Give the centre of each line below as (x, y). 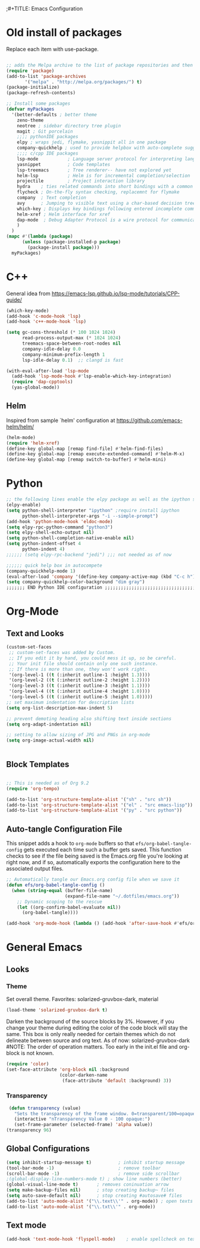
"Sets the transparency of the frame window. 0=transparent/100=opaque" (106, 1113)
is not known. (37, 1053)
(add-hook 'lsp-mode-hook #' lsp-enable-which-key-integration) (91, 376)
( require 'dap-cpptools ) (42, 382)
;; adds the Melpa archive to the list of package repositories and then (100, 65)
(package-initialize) (33, 87)
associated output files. (35, 869)
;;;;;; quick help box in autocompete (54, 565)
